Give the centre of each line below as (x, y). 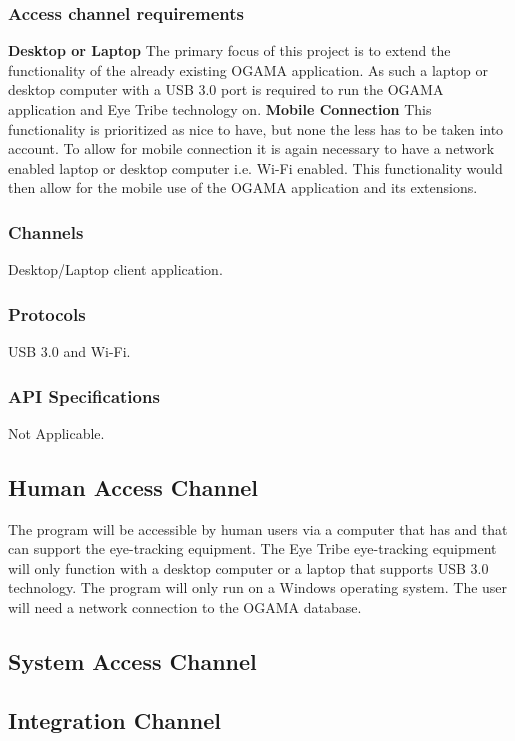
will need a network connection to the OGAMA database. (185, 606)
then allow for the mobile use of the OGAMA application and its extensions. (243, 187)
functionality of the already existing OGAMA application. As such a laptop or (248, 69)
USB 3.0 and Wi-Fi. (69, 351)
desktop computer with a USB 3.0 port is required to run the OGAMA (226, 89)
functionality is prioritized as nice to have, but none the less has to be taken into (256, 128)
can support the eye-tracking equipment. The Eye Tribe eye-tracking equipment (252, 548)
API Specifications (84, 395)
